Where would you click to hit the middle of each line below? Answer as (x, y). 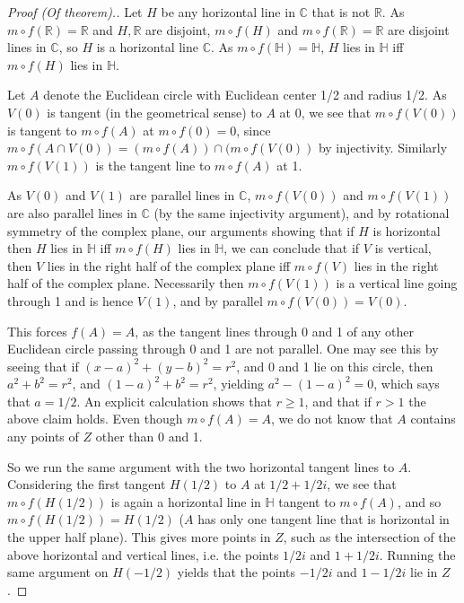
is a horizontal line (147, 47)
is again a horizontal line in (186, 501)
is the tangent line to (153, 165)
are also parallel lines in (72, 212)
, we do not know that (332, 419)
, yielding (238, 384)
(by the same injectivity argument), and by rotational (302, 212)
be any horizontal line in (228, 12)
